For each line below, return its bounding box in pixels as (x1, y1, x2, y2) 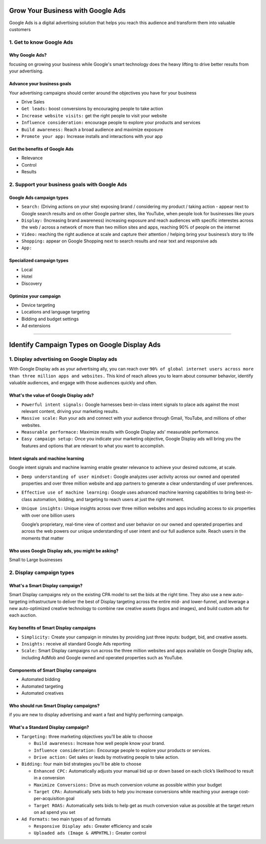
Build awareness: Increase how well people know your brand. (33, 741, 166, 746)
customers (9, 26, 31, 32)
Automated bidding (21, 676, 61, 682)
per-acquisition (33, 796, 65, 802)
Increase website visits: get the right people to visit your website (21, 112, 167, 118)
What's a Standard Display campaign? (9, 724, 89, 730)
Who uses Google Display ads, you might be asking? (9, 547, 119, 554)
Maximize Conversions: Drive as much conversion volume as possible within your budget (33, 781, 222, 788)
